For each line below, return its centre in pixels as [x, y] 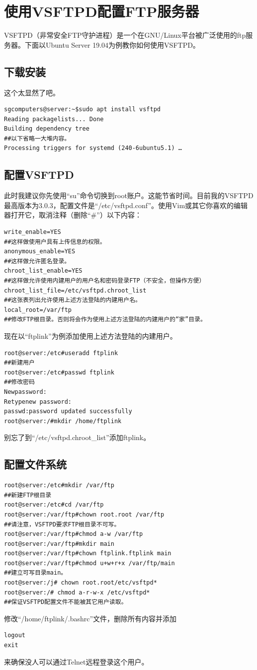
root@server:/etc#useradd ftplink [61, 353]
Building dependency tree [47, 129]
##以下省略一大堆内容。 [37, 138]
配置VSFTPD [39, 175]
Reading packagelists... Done [54, 119]
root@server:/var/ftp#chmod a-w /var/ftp [74, 534]
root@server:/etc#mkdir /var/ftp [59, 485]
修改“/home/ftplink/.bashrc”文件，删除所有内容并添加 [90, 618]
